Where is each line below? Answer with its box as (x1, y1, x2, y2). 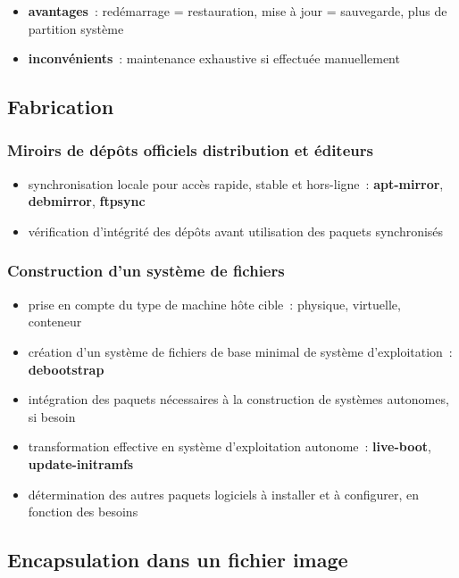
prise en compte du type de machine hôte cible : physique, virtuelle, (28, 294, 401, 313)
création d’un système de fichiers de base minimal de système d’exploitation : (28, 342, 453, 360)
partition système (28, 19, 124, 37)
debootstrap (28, 359, 104, 378)
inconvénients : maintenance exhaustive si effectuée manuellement (28, 49, 400, 68)
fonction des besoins (28, 502, 138, 521)
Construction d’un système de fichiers (7, 260, 285, 282)
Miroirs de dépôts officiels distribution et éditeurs (7, 139, 373, 161)
